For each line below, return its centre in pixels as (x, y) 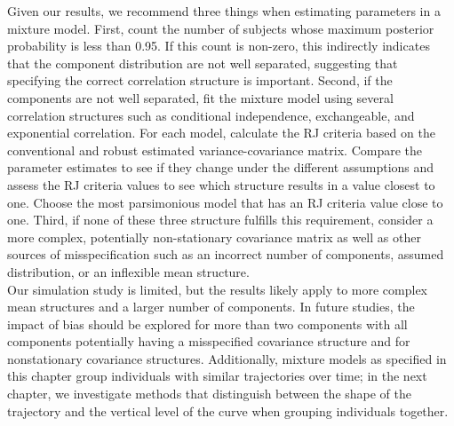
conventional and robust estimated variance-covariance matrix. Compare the (215, 150)
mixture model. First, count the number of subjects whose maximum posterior (221, 28)
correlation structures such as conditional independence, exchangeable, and (211, 115)
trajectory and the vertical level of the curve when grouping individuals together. (228, 410)
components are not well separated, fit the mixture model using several (200, 97)
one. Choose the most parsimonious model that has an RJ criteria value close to (225, 202)
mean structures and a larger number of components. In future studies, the (211, 307)
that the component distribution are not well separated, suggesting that (203, 63)
